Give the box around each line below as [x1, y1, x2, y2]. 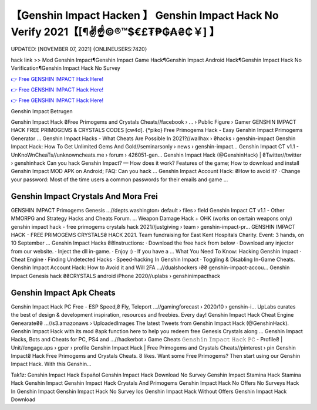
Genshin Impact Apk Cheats [11, 287, 116, 297]
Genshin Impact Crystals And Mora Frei [11, 191, 158, 201]
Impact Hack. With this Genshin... [11, 361, 92, 368]
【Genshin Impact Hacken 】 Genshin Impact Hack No [11, 9, 279, 22]
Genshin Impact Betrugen [11, 107, 73, 114]
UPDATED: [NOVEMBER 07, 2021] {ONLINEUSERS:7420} [11, 46, 147, 53]
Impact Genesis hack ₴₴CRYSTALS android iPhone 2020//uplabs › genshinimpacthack [11, 272, 220, 279]
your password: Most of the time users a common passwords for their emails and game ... [11, 176, 228, 183]
